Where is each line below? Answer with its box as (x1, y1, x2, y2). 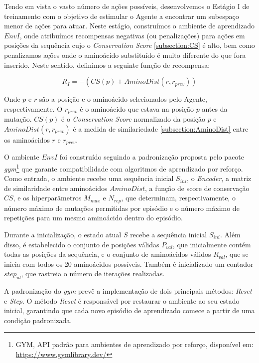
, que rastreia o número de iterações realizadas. (21, 268, 165, 279)
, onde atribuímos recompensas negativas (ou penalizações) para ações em (19, 30, 245, 40)
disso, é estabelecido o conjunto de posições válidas (4, 239, 159, 249)
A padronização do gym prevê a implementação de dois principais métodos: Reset (4, 286, 252, 296)
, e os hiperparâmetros (13, 192, 82, 203)
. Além (220, 229, 241, 239)
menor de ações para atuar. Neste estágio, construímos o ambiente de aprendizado (4, 20, 255, 31)
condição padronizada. (4, 315, 72, 325)
